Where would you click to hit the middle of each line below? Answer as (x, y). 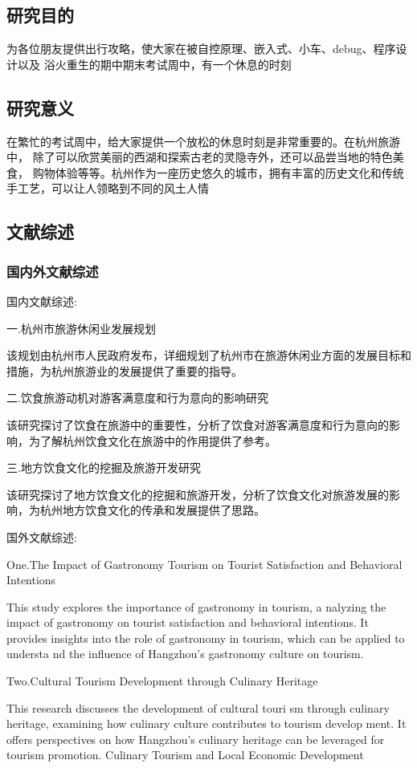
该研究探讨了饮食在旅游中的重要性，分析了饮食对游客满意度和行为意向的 (198, 424)
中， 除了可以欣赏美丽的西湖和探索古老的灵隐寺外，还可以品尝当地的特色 (200, 157)
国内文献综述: (42, 301)
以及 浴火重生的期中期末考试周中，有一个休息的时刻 (154, 64)
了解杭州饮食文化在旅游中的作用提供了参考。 (158, 440)
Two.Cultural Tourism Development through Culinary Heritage (162, 681)
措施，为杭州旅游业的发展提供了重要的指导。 (125, 370)
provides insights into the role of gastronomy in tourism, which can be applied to (206, 638)
